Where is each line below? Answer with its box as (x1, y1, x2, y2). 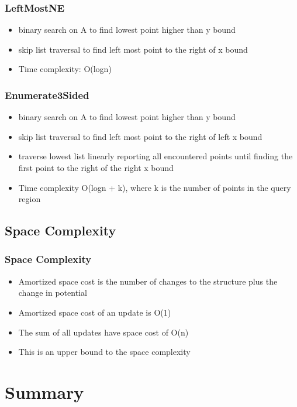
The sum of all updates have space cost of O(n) (18, 326, 189, 338)
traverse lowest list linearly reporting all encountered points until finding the (18, 150, 293, 162)
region (18, 193, 41, 205)
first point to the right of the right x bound (18, 162, 174, 173)
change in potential (18, 286, 87, 299)
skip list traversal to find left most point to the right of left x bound (18, 130, 263, 142)
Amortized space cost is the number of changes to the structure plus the (18, 275, 278, 287)
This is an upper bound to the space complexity (18, 346, 191, 358)
